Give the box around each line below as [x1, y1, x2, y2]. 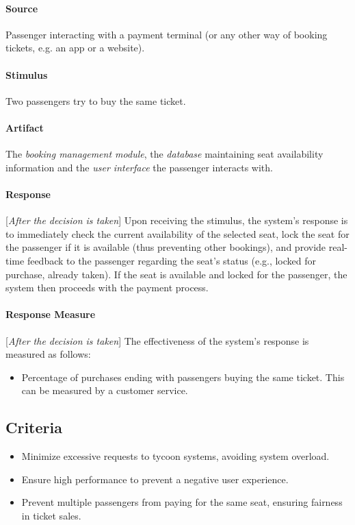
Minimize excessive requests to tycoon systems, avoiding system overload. [21, 449, 330, 463]
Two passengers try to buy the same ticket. [5, 93, 186, 108]
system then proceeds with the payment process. [5, 280, 209, 295]
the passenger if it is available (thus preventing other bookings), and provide [5, 240, 326, 254]
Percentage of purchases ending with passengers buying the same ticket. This [21, 369, 345, 384]
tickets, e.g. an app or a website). [5, 40, 145, 55]
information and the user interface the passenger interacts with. [5, 160, 273, 174]
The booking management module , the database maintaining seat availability [5, 147, 324, 161]
